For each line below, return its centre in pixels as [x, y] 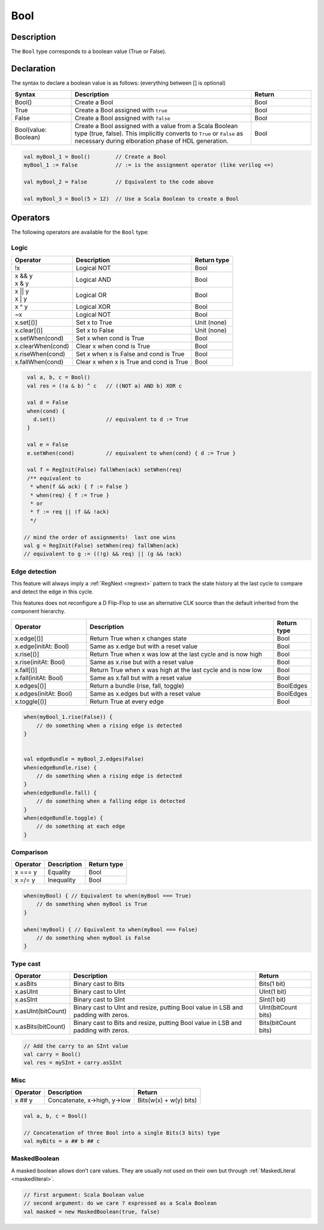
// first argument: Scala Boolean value [84, 1195]
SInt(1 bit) [272, 1000]
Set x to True [94, 322]
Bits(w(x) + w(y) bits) [167, 1100]
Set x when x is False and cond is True [130, 353]
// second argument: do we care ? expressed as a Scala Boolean [120, 1203]
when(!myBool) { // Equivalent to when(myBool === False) [111, 929]
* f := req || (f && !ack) [70, 512]
